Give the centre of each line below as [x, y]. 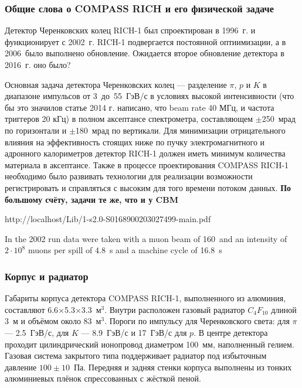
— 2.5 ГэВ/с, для [37, 332]
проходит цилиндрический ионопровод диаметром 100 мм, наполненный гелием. [150, 344]
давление [21, 367]
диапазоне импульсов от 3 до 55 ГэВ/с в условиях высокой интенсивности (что [150, 96]
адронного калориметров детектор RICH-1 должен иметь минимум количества [145, 153]
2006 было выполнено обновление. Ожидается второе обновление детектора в [145, 53]
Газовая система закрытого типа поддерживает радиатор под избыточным [136, 355]
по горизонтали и [36, 130]
